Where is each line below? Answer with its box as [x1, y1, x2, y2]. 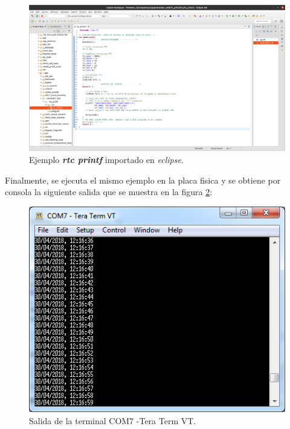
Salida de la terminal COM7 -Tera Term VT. [29, 414, 196, 427]
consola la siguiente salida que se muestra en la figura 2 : [5, 185, 213, 198]
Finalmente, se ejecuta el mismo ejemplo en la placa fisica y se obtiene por [5, 173, 281, 186]
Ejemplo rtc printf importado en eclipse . [29, 153, 184, 165]
